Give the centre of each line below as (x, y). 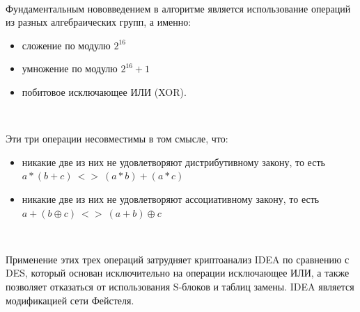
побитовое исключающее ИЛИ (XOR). (104, 91)
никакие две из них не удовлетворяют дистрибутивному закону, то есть (173, 162)
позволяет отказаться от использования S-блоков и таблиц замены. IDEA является (180, 286)
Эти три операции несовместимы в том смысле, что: (117, 139)
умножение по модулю (70, 68)
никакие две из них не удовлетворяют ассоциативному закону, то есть (171, 198)
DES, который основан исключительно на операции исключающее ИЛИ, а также (178, 273)
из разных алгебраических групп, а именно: (99, 22)
